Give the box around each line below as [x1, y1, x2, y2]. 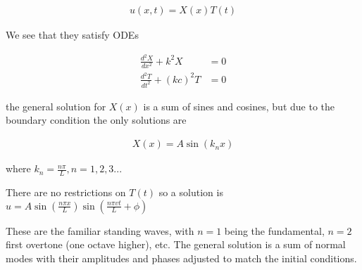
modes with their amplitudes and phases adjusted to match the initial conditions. [6, 250, 357, 265]
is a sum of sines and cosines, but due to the [143, 98, 335, 113]
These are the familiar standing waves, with [6, 223, 194, 238]
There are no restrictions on [6, 184, 126, 199]
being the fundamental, [224, 223, 325, 238]
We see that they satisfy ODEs [6, 27, 139, 42]
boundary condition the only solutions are [6, 112, 187, 127]
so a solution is [158, 184, 223, 199]
